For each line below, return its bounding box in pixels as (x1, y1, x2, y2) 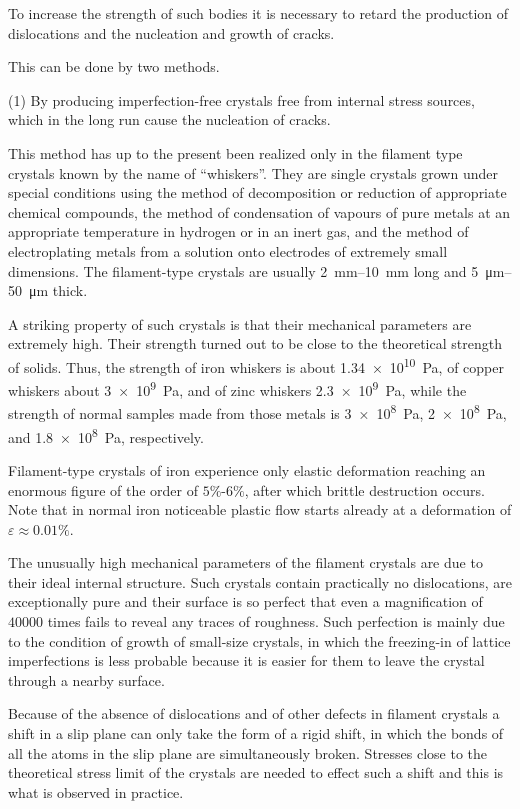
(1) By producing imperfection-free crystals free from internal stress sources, (8, 89, 475, 110)
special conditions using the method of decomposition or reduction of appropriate (8, 182, 507, 203)
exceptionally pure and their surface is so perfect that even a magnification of (8, 591, 483, 612)
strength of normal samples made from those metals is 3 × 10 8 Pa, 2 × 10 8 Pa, (8, 400, 507, 424)
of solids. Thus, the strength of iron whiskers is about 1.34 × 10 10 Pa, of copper (8, 353, 504, 377)
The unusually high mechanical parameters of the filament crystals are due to (8, 552, 483, 573)
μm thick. (28, 280, 88, 301)
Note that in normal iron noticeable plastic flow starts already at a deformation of (8, 499, 512, 520)
